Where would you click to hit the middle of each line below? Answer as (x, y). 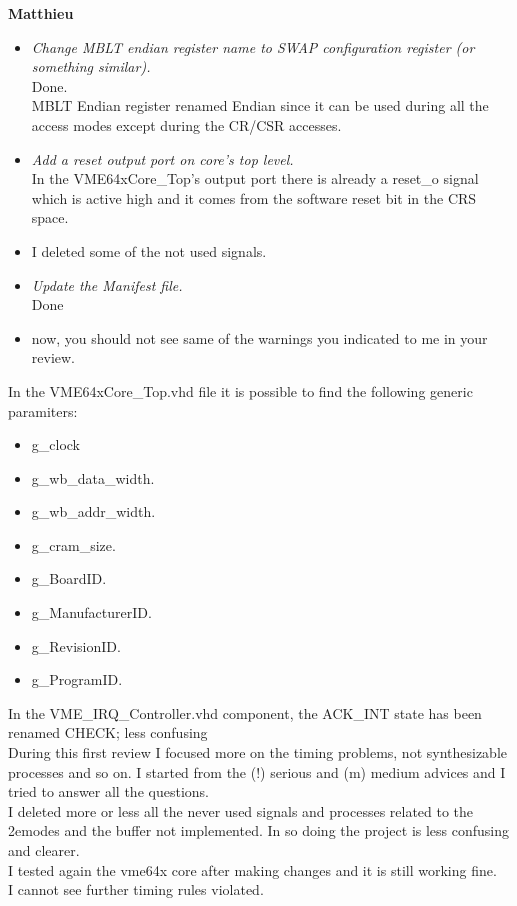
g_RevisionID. (76, 645)
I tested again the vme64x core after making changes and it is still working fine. (252, 869)
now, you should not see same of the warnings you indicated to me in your (259, 337)
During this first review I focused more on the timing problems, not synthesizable (258, 752)
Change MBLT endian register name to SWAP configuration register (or (253, 46)
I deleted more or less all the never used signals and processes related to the (241, 810)
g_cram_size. (73, 544)
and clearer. (44, 850)
